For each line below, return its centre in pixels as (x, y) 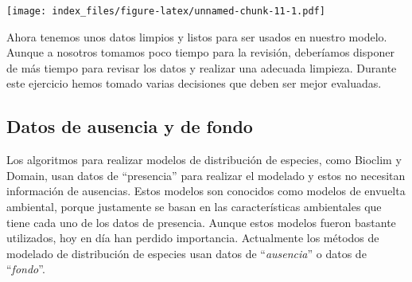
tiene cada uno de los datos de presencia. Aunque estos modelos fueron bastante (201, 222)
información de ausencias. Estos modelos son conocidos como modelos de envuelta (206, 191)
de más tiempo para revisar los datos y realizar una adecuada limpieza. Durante (202, 67)
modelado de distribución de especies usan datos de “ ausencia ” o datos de (187, 253)
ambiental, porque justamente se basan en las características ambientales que (194, 207)
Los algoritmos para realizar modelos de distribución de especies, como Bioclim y (204, 160)
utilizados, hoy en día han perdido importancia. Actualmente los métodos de (193, 238)
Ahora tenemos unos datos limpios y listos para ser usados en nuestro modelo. (197, 36)
